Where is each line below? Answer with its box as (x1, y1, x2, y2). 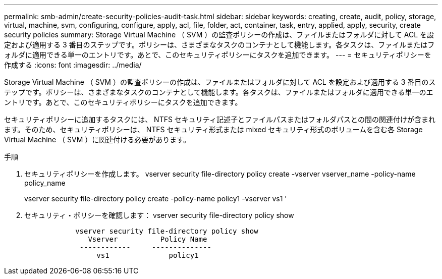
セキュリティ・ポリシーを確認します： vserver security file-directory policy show (24, 211, 294, 219)
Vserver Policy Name (88, 235, 207, 243)
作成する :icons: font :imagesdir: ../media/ (4, 61, 142, 69)
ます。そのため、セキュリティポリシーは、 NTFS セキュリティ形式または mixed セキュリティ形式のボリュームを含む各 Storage (4, 125, 423, 134)
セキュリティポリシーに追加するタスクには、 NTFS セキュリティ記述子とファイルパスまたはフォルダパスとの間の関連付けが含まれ (4, 115, 435, 124)
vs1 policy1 (96, 251, 199, 259)
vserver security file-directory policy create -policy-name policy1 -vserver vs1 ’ (24, 194, 287, 203)
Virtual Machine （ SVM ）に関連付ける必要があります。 (4, 135, 190, 144)
